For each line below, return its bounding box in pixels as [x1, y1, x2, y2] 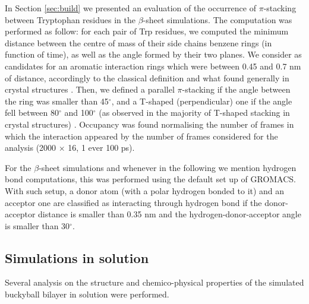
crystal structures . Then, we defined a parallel [5, 83, 175, 96]
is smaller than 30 [5, 219, 70, 232]
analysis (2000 [5, 141, 56, 154]
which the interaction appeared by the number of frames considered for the [5, 129, 278, 142]
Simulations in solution [5, 248, 149, 267]
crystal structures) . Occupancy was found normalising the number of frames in [5, 118, 294, 130]
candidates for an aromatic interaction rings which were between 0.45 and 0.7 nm [5, 59, 301, 72]
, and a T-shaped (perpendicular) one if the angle [111, 94, 292, 107]
